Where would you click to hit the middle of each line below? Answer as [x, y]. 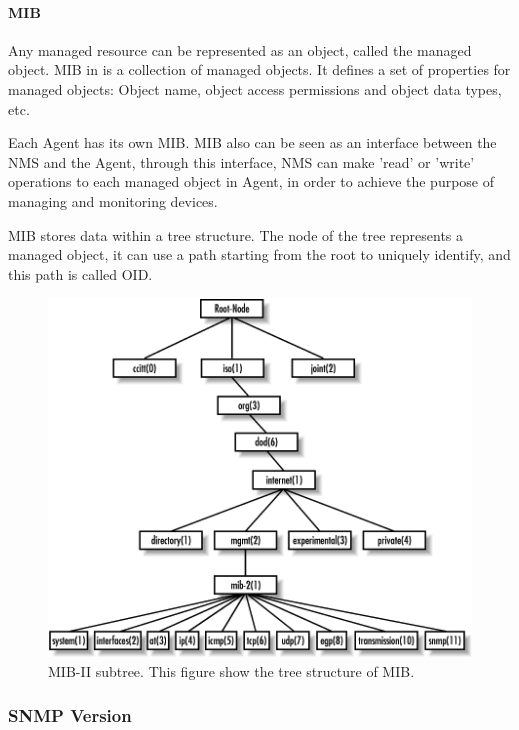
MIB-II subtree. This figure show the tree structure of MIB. [231, 670]
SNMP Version [70, 715]
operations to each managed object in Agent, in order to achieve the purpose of [251, 181]
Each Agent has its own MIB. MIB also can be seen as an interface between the [252, 142]
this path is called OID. [80, 273]
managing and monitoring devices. [113, 200]
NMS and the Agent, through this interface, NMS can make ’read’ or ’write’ [241, 161]
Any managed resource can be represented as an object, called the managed [240, 49]
